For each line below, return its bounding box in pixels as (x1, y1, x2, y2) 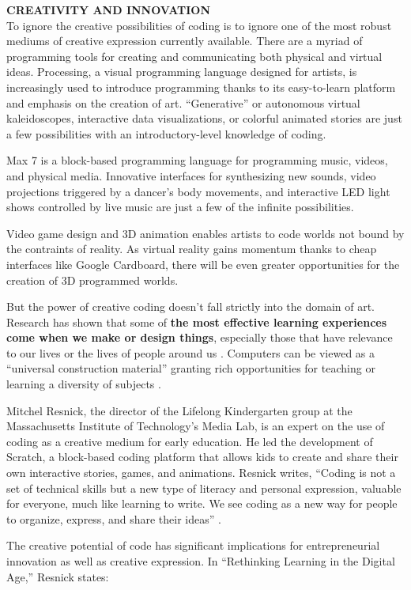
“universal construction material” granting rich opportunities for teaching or (6, 360, 375, 376)
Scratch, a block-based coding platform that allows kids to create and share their (6, 448, 398, 465)
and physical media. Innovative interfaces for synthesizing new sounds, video (6, 167, 376, 183)
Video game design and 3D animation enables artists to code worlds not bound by (6, 225, 405, 241)
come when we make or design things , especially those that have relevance (6, 329, 393, 346)
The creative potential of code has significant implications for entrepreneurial (6, 537, 380, 554)
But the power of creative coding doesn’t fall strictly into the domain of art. (6, 298, 375, 315)
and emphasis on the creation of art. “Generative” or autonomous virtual (6, 94, 360, 111)
